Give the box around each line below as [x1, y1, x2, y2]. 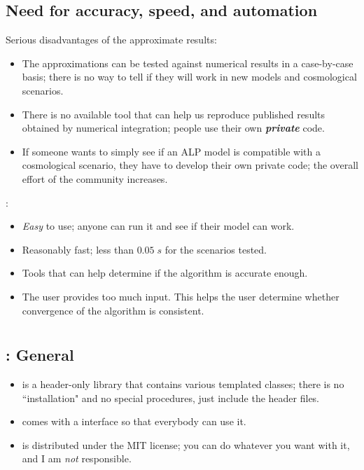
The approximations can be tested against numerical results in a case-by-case [22, 55, 353, 70]
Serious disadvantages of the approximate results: [6, 32, 217, 47]
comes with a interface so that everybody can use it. [22, 414, 246, 429]
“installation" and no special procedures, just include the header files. [22, 390, 320, 405]
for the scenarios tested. [164, 242, 267, 256]
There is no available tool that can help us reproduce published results [22, 106, 325, 121]
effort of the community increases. [22, 171, 168, 186]
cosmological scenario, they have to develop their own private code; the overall [22, 158, 358, 172]
